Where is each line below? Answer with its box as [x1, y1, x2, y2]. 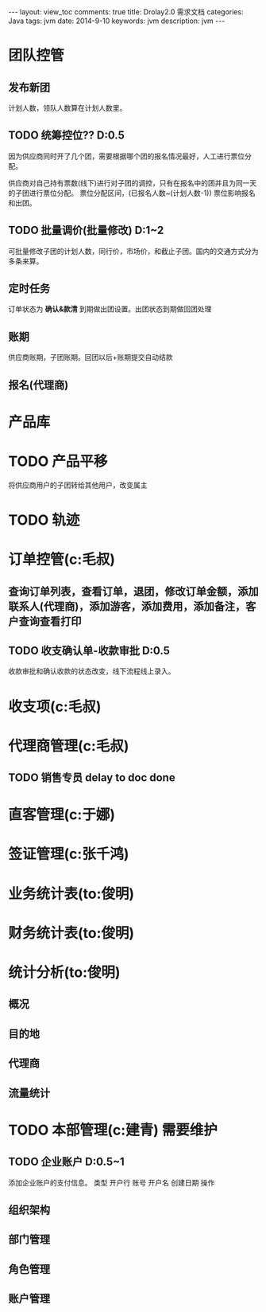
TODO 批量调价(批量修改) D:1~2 [8, 224, 164, 237]
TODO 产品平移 [8, 452, 108, 471]
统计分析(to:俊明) [8, 963, 121, 982]
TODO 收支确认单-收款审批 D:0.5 [8, 643, 171, 658]
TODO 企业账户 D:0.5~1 [8, 1155, 125, 1169]
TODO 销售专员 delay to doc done [8, 771, 176, 785]
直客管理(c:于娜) [8, 806, 115, 824]
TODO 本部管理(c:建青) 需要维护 [8, 1121, 218, 1139]
